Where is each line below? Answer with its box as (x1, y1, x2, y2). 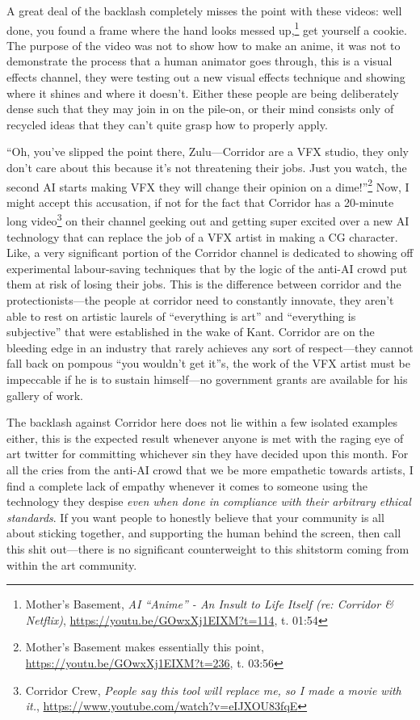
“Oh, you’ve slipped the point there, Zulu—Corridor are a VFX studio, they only (6, 143, 409, 160)
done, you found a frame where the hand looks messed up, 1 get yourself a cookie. (6, 19, 407, 38)
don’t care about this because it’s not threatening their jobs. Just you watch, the (6, 159, 407, 175)
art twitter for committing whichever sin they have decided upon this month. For (6, 445, 409, 462)
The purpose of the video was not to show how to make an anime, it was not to (6, 36, 401, 53)
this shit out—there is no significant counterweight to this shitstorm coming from (6, 540, 409, 557)
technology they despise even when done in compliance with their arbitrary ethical (6, 493, 411, 510)
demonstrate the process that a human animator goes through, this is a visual (6, 53, 393, 69)
